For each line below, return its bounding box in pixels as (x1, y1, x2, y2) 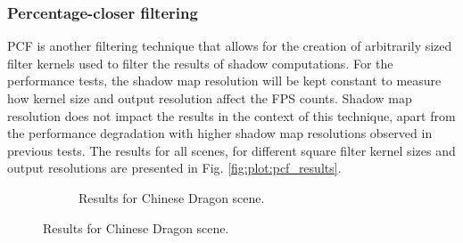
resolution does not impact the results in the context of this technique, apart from (7, 106, 456, 125)
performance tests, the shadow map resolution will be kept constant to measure (7, 71, 442, 90)
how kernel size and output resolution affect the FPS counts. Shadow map (7, 89, 412, 107)
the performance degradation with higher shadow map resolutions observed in (7, 124, 433, 142)
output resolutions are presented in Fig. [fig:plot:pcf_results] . (7, 158, 342, 177)
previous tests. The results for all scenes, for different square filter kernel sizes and (7, 141, 456, 159)
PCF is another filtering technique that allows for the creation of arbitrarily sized (7, 36, 452, 55)
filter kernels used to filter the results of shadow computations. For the (7, 53, 393, 72)
